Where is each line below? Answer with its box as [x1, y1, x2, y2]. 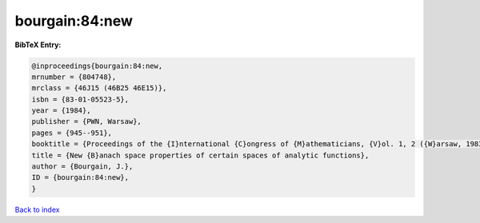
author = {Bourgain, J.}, [31, 162, 134, 171]
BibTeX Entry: [14, 40, 62, 50]
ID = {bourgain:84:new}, [31, 173, 130, 182]
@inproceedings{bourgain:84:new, [31, 61, 163, 70]
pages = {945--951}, [31, 128, 112, 137]
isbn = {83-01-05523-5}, [31, 94, 130, 104]
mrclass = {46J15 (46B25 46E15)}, [31, 84, 167, 93]
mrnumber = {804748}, [31, 72, 117, 82]
